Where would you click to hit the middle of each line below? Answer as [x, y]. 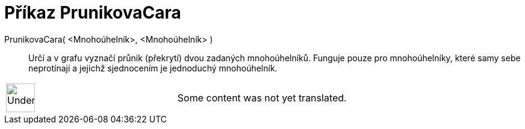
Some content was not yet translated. [262, 97]
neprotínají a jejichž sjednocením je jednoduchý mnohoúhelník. [153, 68]
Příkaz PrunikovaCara [93, 13]
